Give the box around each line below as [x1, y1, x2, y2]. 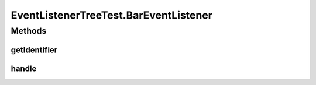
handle [11, 63, 37, 73]
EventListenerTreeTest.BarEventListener [11, 9, 213, 22]
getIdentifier [11, 45, 58, 55]
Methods [11, 26, 47, 36]
